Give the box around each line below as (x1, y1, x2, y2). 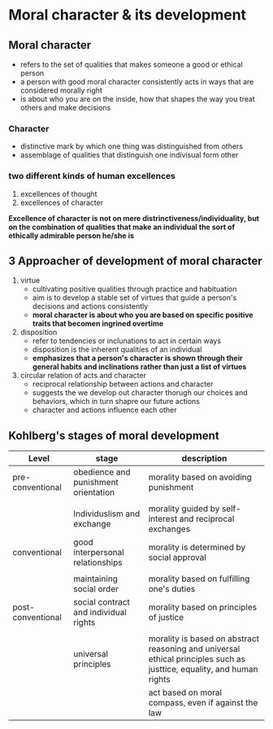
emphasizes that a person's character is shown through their (32, 354, 243, 363)
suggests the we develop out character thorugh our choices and (32, 388, 248, 397)
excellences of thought (19, 189, 97, 198)
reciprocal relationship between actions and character (32, 380, 214, 389)
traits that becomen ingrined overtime (32, 319, 164, 328)
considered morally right (19, 85, 103, 95)
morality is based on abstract (148, 633, 260, 644)
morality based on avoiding (148, 471, 252, 483)
